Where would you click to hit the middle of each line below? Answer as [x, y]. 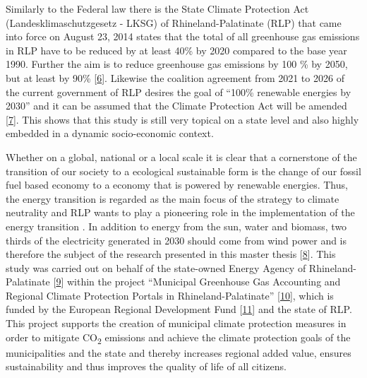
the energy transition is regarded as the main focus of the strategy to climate [173, 198]
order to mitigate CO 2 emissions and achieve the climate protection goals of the [178, 338]
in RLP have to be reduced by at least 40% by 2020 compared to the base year [176, 50]
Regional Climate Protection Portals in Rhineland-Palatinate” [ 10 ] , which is [170, 295]
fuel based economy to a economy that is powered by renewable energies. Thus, [177, 185]
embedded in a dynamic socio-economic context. [110, 133]
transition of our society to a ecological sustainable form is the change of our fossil [183, 171]
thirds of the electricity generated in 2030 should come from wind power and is [176, 240]
